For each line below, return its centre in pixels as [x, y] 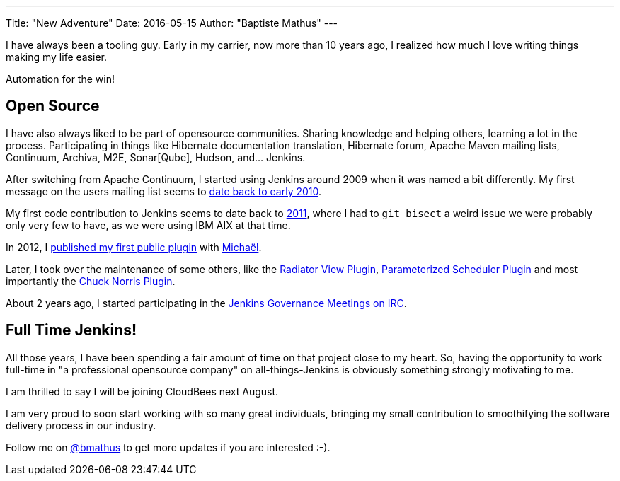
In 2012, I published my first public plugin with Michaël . [134, 247]
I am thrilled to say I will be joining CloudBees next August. [142, 391]
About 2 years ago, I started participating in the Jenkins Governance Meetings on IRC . [206, 303]
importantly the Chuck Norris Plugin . [91, 281]
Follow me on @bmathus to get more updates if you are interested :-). [168, 447]
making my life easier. [57, 57]
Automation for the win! [60, 79]
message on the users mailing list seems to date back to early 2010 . [164, 191]
